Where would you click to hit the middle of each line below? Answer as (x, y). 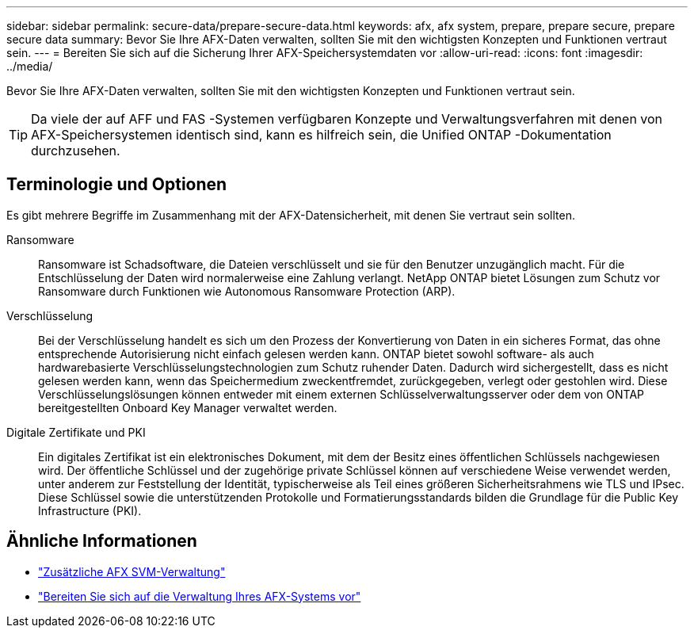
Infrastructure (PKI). (90, 510)
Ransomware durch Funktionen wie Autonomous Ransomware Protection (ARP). (247, 291)
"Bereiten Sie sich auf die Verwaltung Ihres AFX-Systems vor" (200, 596)
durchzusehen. (76, 151)
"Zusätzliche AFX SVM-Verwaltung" (132, 571)
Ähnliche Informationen (102, 541)
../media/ (30, 66)
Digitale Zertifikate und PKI (76, 432)
